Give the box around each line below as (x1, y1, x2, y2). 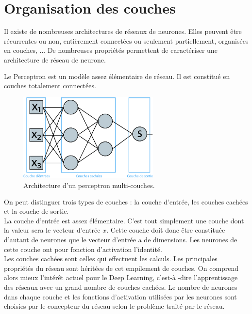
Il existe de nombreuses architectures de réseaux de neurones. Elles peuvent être (4, 26, 242, 36)
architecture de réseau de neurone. (4, 54, 106, 64)
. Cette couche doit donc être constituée (106, 225, 225, 235)
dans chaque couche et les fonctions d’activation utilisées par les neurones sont (4, 291, 237, 301)
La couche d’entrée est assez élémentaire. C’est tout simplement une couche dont (4, 215, 244, 225)
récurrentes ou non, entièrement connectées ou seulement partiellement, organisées (4, 35, 249, 46)
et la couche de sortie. (4, 206, 69, 216)
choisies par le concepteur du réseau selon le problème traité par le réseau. (4, 301, 225, 311)
